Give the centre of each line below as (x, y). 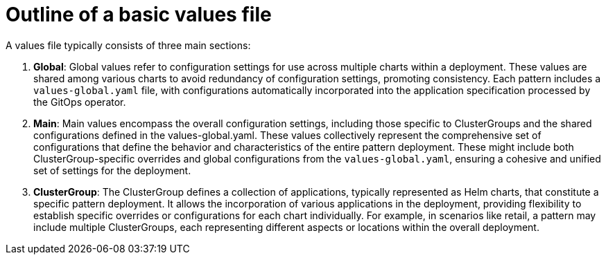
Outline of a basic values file (139, 15)
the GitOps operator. (80, 102)
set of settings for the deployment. (112, 170)
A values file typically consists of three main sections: (128, 45)
